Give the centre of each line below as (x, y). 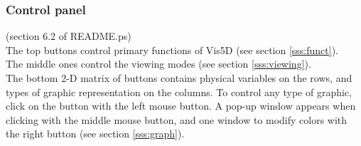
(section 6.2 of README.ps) (69, 36)
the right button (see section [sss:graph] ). (95, 134)
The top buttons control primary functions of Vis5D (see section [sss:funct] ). (172, 49)
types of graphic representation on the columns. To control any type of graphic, (179, 92)
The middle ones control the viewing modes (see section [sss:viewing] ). (158, 64)
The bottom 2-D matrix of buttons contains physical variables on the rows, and (179, 78)
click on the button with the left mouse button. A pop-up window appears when (181, 106)
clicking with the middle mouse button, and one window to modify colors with (177, 119)
